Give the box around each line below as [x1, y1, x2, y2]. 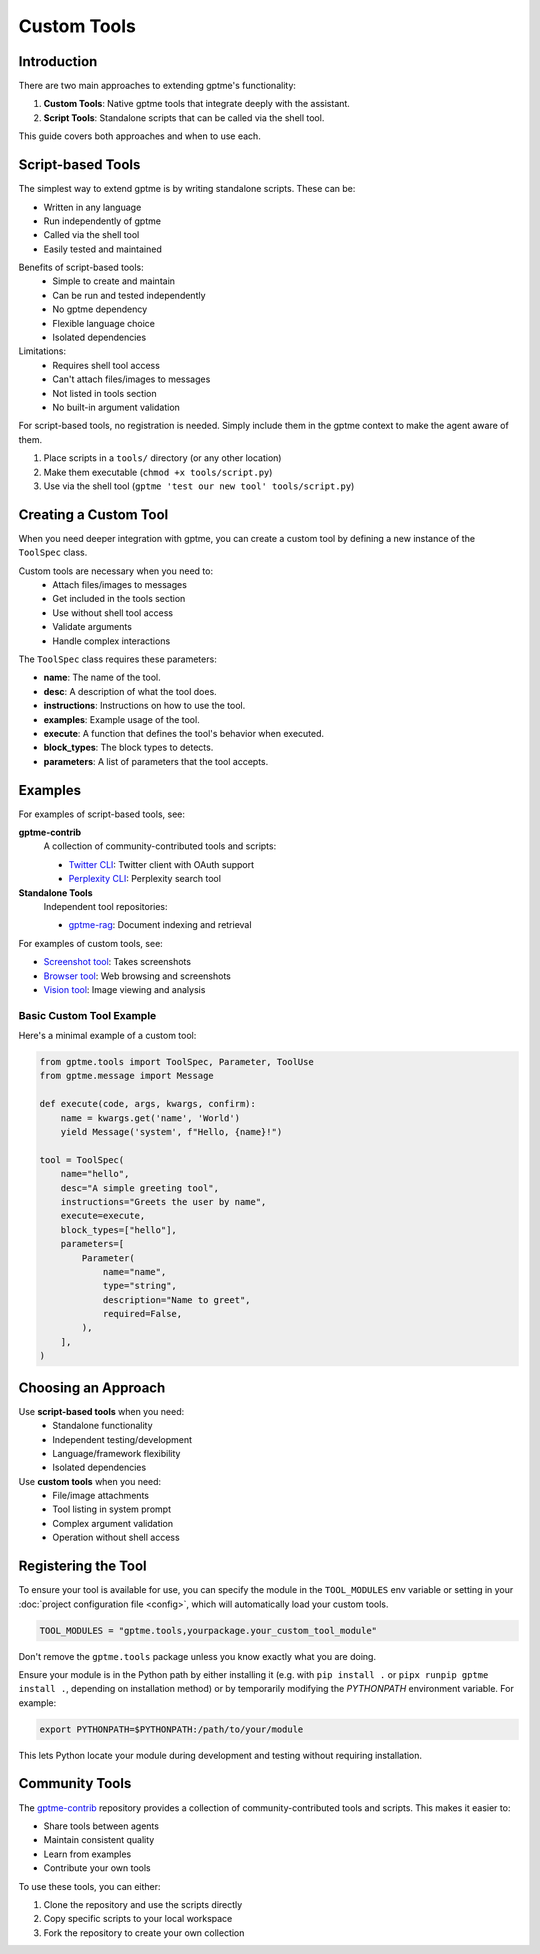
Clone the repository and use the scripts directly [43, 1898, 243, 1910]
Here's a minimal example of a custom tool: [18, 1030, 197, 1042]
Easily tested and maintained [43, 243, 162, 255]
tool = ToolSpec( [39, 1154, 125, 1165]
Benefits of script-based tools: [18, 261, 144, 274]
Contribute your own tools [43, 1862, 151, 1874]
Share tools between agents [43, 1820, 160, 1832]
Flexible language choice [52, 317, 155, 329]
